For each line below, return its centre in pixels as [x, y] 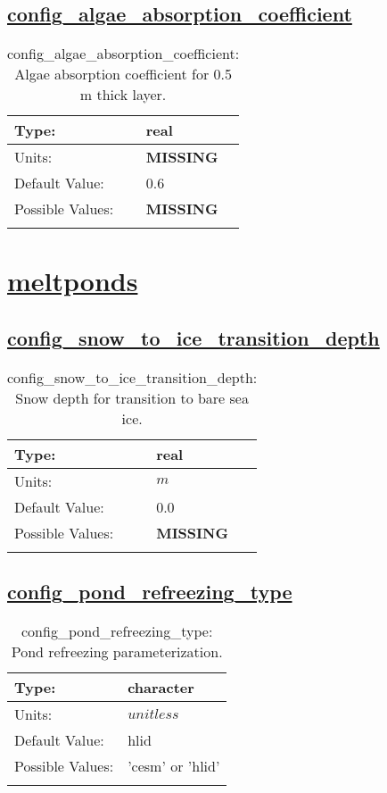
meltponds [73, 281]
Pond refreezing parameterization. [117, 651]
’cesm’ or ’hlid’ [174, 765]
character [161, 687]
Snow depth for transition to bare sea [132, 397]
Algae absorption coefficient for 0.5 [123, 74]
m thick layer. [123, 95]
